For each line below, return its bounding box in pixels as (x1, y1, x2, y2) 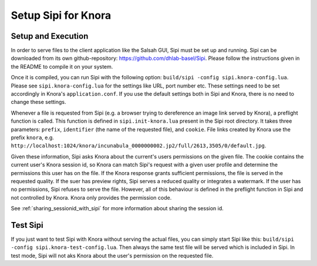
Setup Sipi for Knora (11, 9, 112, 22)
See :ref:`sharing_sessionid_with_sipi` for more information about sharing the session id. (11, 205, 224, 212)
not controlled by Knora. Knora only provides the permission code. (11, 194, 172, 201)
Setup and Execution (11, 31, 89, 41)
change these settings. (11, 99, 66, 106)
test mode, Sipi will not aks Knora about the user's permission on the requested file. (11, 252, 214, 259)
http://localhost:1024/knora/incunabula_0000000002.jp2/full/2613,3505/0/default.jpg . (11, 142, 267, 149)
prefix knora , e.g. (11, 134, 54, 141)
